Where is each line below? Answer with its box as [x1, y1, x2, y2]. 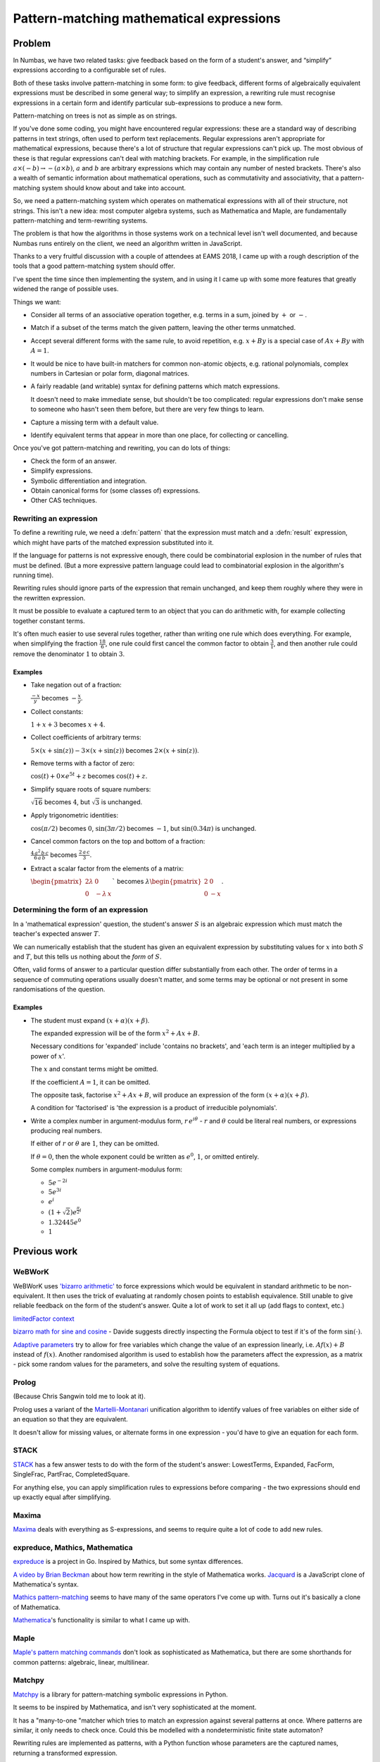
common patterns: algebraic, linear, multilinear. [13, 1658, 149, 1666]
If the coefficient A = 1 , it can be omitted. [30, 1078, 151, 1086]
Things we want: [13, 297, 61, 306]
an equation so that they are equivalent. [13, 1415, 128, 1424]
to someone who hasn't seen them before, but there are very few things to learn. [30, 405, 265, 414]
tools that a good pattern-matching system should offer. [13, 261, 175, 271]
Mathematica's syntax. [13, 1579, 79, 1589]
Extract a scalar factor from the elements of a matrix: [30, 864, 184, 873]
